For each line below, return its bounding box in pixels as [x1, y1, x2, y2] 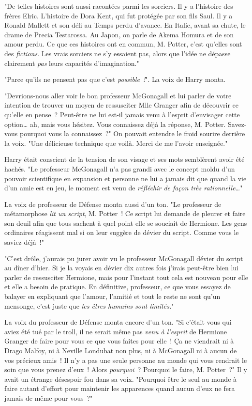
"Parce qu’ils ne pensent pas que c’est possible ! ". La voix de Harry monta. [4, 74, 226, 84]
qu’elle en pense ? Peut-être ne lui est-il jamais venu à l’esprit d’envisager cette [4, 109, 240, 119]
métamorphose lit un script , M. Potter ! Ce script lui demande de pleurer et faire [4, 208, 246, 219]
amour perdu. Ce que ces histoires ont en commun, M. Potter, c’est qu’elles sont [4, 39, 242, 49]
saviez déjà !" [4, 237, 44, 247]
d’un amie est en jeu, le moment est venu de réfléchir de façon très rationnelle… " [4, 183, 243, 193]
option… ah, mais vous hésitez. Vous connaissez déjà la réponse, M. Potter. [4, 119, 226, 129]
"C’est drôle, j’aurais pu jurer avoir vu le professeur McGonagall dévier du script [4, 253, 243, 263]
